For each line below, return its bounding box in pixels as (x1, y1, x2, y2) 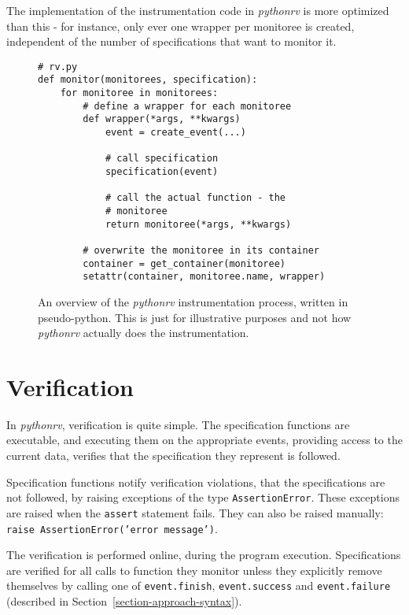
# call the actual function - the (105, 192, 286, 204)
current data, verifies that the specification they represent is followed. (6, 447, 341, 464)
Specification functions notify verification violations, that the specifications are (6, 473, 385, 490)
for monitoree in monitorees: (60, 87, 219, 99)
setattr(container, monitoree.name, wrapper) (83, 271, 326, 283)
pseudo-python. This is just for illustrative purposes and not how (38, 309, 352, 325)
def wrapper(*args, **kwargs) (83, 113, 241, 125)
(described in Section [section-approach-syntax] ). (6, 593, 242, 609)
